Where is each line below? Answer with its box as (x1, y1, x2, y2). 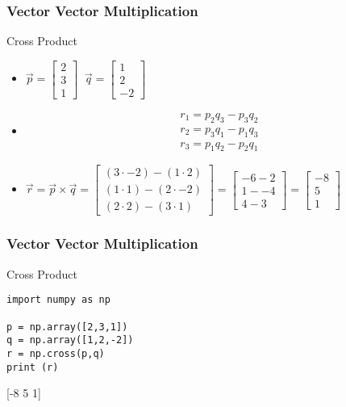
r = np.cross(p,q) (6, 347, 105, 359)
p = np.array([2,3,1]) (6, 321, 128, 333)
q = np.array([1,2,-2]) (6, 334, 134, 346)
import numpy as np (6, 294, 110, 306)
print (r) (6, 361, 59, 373)
